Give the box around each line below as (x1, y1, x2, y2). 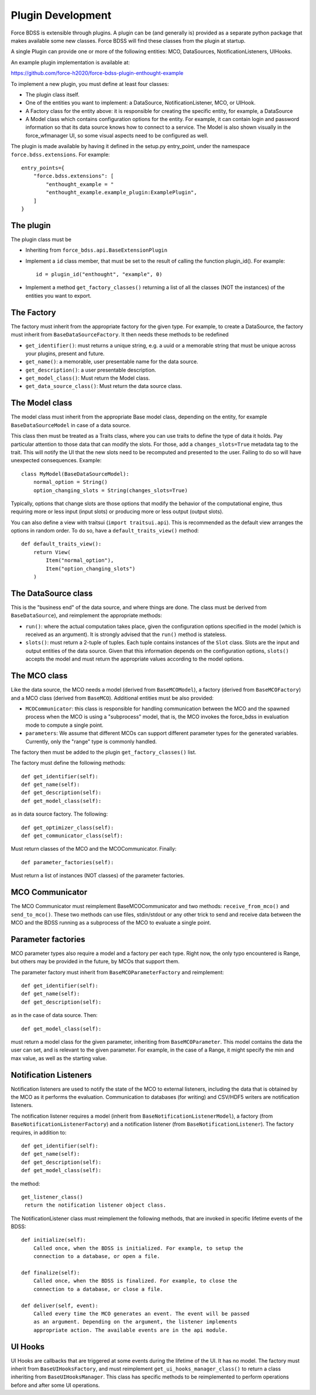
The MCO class (11, 671, 68, 681)
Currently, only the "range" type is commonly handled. (25, 738, 157, 745)
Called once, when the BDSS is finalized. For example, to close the (33, 1277, 238, 1284)
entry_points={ (21, 164, 65, 171)
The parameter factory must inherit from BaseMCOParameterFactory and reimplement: (11, 968, 224, 975)
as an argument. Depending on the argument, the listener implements (33, 1318, 238, 1325)
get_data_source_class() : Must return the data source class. (25, 383, 183, 390)
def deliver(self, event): (21, 1302, 99, 1309)
